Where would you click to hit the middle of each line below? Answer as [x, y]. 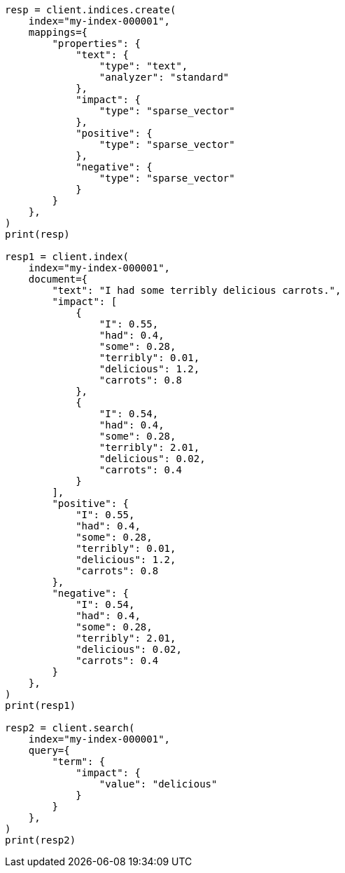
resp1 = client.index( [67, 257]
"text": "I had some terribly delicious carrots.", [197, 290]
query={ [49, 750]
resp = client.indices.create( [91, 10]
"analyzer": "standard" [164, 77]
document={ [58, 279]
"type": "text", [143, 66]
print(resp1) [41, 705]
